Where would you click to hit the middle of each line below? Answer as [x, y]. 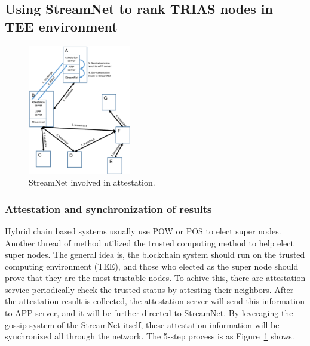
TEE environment [61, 26]
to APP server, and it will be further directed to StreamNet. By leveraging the [149, 313]
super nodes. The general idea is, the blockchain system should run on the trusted [155, 254]
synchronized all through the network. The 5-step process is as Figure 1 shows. [150, 336]
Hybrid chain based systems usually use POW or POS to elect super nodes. [143, 231]
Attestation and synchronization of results [108, 208]
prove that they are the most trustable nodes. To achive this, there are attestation [155, 278]
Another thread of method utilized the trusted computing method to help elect [149, 242]
